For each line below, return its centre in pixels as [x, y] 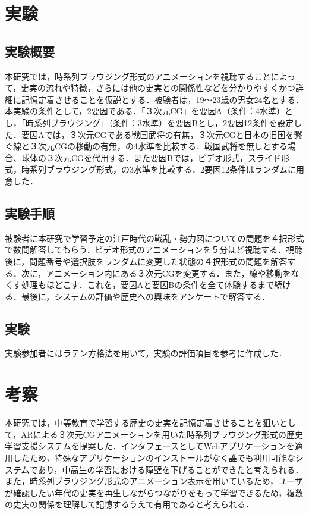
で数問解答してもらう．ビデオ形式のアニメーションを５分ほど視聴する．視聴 [154, 250]
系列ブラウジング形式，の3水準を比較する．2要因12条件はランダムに [163, 169]
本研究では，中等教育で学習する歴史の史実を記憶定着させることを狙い [142, 423]
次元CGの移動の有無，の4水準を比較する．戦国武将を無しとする [163, 146]
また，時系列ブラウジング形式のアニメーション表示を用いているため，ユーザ [154, 481]
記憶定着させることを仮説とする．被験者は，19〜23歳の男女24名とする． [163, 99]
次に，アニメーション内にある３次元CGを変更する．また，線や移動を [156, 273]
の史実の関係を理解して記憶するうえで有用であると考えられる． [130, 504]
